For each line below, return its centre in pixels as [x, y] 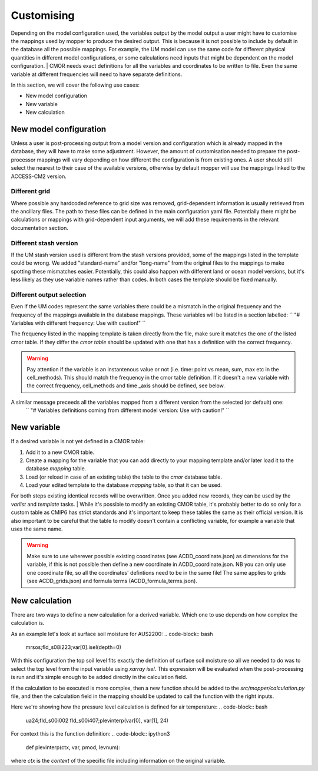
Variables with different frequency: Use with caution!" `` [78, 323]
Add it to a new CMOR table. [60, 452]
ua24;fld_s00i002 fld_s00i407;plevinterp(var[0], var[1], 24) [97, 720]
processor [23, 160]
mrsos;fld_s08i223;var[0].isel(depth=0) [74, 647]
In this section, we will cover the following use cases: [75, 85]
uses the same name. [37, 529]
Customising [43, 15]
